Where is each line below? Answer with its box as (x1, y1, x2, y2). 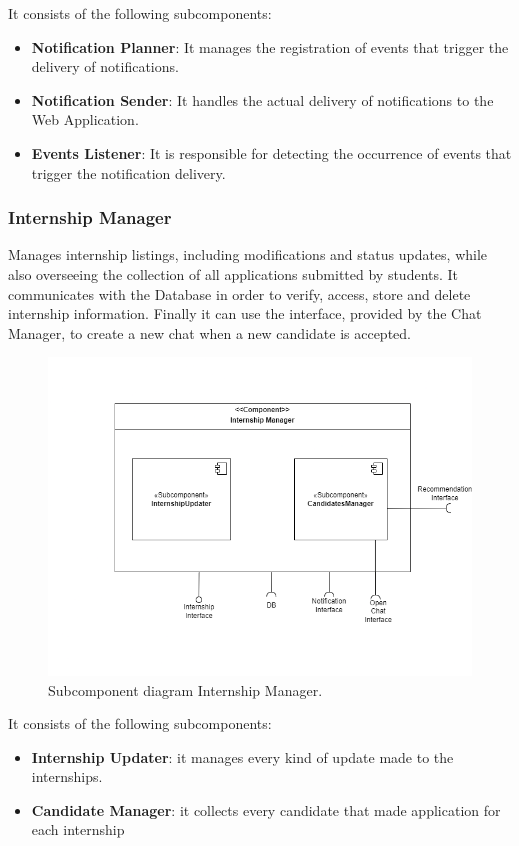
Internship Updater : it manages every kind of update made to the (31, 746, 454, 767)
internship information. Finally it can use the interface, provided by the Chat (8, 303, 482, 324)
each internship (31, 819, 125, 840)
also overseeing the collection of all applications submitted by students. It (8, 263, 459, 284)
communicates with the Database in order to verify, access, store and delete (8, 283, 471, 304)
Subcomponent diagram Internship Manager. (48, 679, 323, 700)
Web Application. (31, 109, 139, 130)
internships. (31, 766, 103, 787)
